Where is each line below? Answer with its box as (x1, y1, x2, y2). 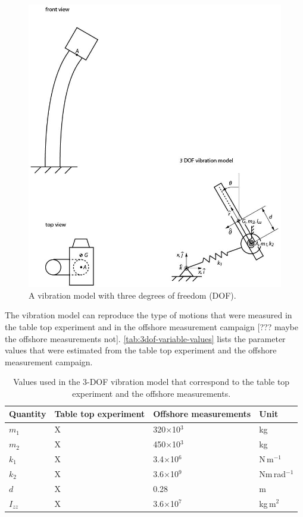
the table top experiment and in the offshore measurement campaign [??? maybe (5, 320, 298, 333)
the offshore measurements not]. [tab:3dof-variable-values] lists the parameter (5, 332, 286, 344)
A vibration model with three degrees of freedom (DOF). (29, 289, 236, 301)
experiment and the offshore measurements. (72, 387, 231, 399)
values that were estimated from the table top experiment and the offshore (5, 344, 277, 356)
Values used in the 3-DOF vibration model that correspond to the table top (13, 375, 290, 388)
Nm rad (259, 467, 286, 480)
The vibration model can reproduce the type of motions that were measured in (5, 309, 292, 321)
